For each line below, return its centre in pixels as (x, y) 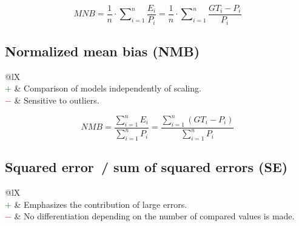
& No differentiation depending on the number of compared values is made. (154, 216)
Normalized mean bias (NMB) (102, 51)
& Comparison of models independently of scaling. (108, 88)
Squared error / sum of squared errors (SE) (146, 167)
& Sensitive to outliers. (57, 100)
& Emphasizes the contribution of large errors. (101, 204)
